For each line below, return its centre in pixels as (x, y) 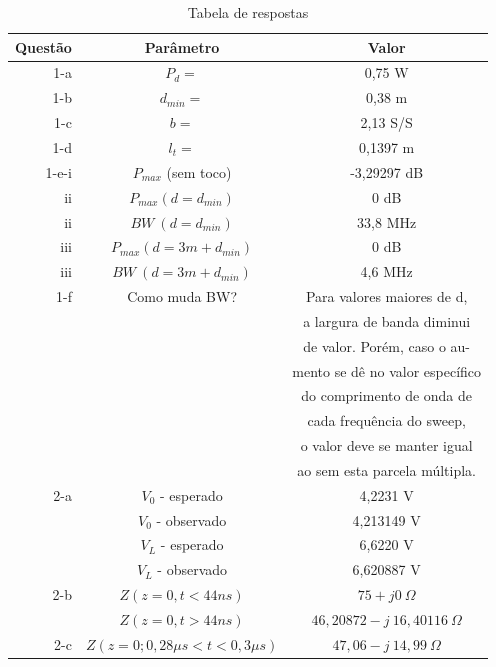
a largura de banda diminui (387, 320)
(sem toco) (199, 171)
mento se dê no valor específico (387, 370)
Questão (43, 46)
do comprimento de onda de (387, 395)
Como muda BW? (182, 296)
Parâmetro (182, 46)
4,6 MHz (386, 271)
